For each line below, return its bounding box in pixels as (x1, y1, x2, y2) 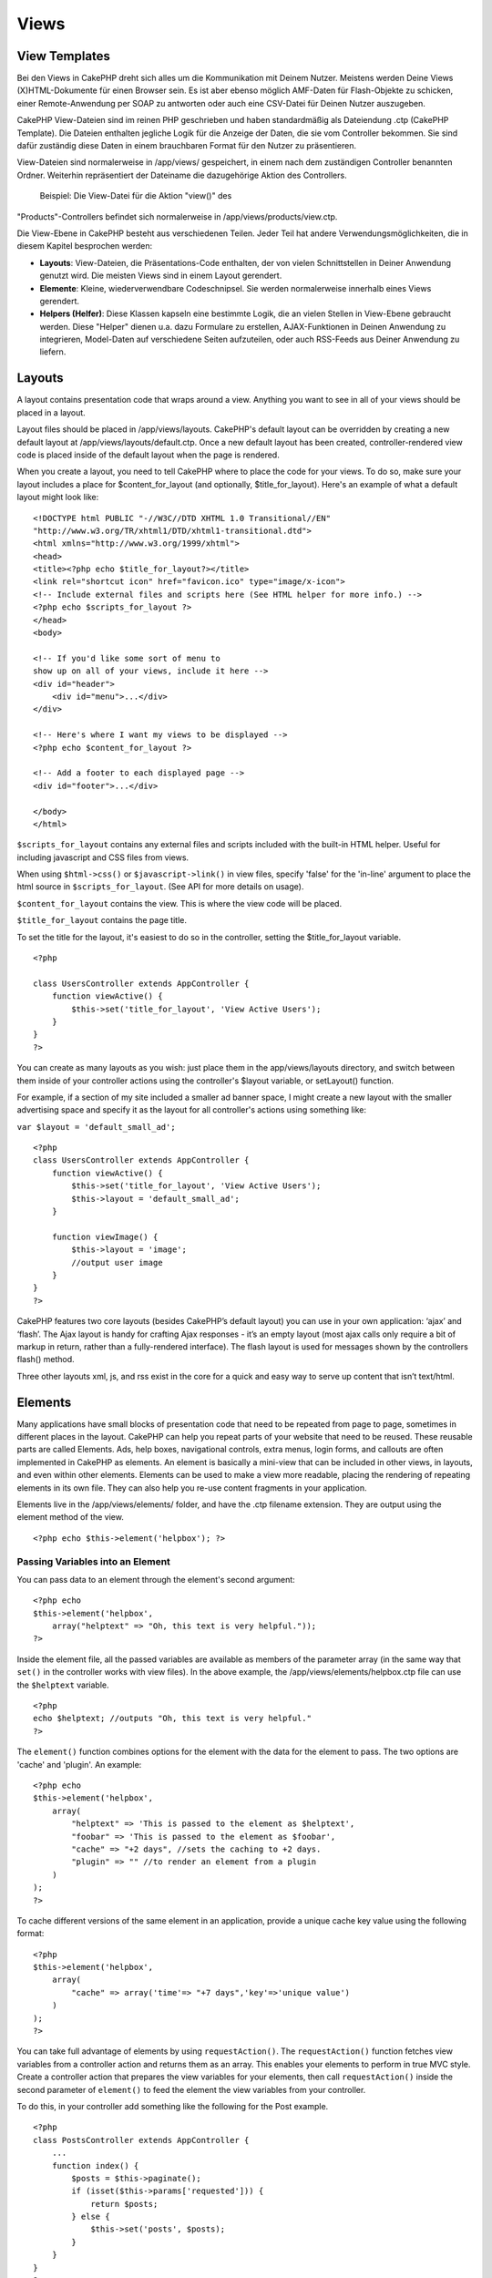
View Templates (16, 48, 111, 64)
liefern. (39, 346, 67, 357)
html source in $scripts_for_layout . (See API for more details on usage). (16, 881, 304, 892)
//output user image (71, 1257, 163, 1267)
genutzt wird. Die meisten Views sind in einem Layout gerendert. (39, 270, 282, 282)
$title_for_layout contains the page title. (16, 915, 187, 926)
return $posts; (90, 2199, 159, 2209)
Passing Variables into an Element (16, 1555, 170, 1567)
